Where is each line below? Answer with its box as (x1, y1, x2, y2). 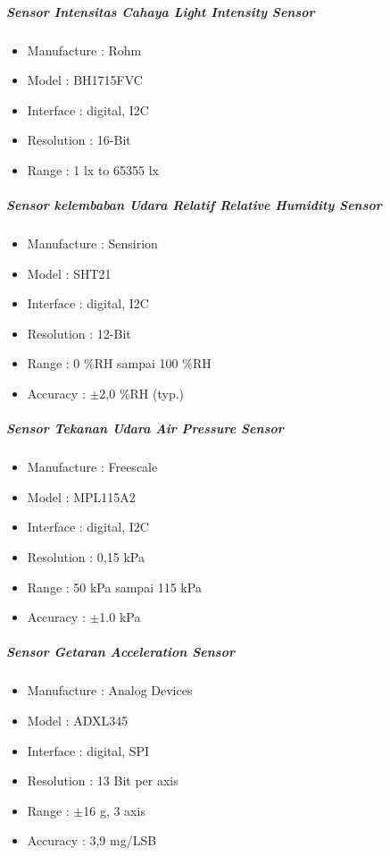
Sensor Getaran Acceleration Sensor (6, 642, 235, 661)
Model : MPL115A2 (27, 487, 136, 506)
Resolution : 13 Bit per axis (27, 771, 178, 790)
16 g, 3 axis (83, 801, 145, 819)
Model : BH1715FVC (27, 71, 143, 89)
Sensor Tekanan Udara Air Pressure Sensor (6, 419, 284, 438)
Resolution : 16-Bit (27, 130, 131, 149)
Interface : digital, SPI (27, 741, 150, 759)
